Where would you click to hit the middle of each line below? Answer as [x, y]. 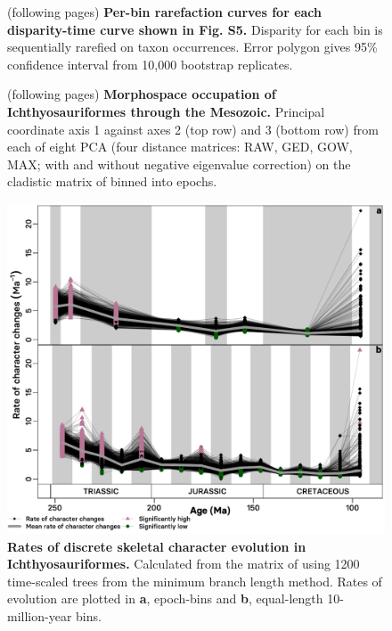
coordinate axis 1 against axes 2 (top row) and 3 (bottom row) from [193, 129]
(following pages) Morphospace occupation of [142, 94]
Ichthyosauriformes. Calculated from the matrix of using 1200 [184, 564]
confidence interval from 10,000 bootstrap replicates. [150, 64]
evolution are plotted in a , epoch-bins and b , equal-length [165, 598]
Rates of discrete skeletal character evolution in [157, 546]
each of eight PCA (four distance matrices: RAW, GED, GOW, [180, 147]
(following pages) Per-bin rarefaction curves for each [165, 12]
